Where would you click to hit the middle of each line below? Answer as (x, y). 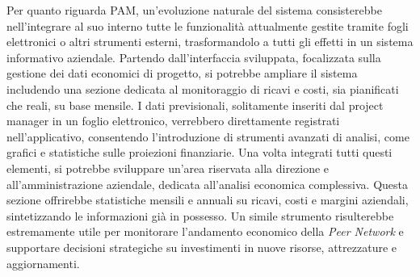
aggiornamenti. (43, 263)
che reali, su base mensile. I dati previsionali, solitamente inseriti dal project (195, 105)
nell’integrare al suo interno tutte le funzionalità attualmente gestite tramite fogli (208, 25)
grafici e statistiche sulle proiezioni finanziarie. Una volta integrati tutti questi (199, 152)
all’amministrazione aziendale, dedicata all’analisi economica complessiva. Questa (208, 184)
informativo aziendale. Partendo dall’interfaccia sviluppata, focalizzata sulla (194, 57)
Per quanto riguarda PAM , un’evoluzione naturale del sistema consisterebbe (194, 10)
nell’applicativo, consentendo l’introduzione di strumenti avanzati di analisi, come (208, 136)
